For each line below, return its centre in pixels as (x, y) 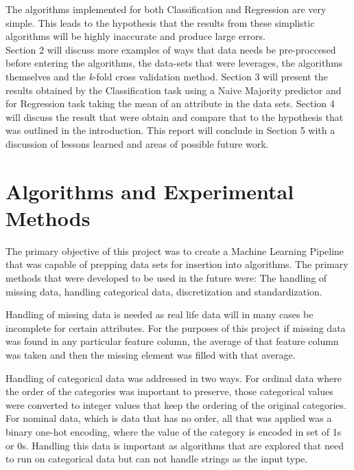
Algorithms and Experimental (150, 191)
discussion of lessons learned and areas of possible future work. (137, 143)
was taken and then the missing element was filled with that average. (151, 355)
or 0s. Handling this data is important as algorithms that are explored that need (175, 445)
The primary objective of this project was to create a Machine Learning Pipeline (175, 250)
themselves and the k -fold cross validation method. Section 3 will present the (167, 76)
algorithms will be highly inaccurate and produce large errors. (135, 36)
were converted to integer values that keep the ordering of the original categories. (176, 404)
